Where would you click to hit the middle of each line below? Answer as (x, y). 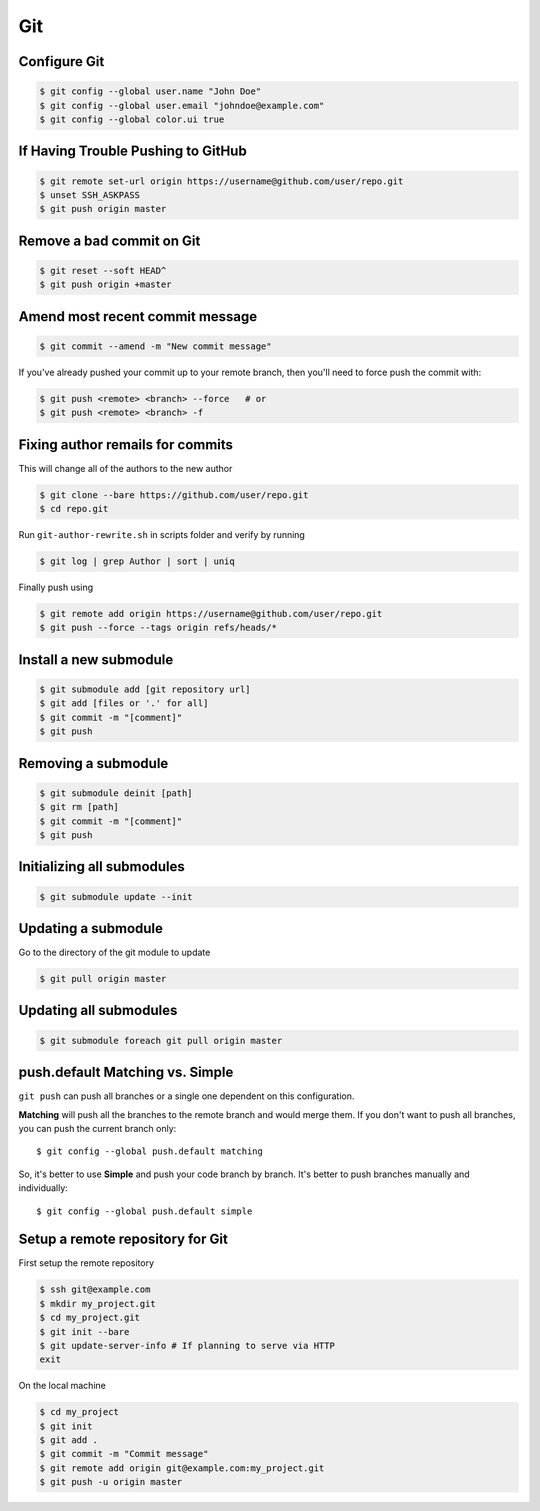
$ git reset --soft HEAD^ (103, 270)
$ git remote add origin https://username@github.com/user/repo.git (211, 614)
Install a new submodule (96, 659)
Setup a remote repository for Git (123, 1239)
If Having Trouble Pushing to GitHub (132, 151)
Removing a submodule (93, 763)
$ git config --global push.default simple (144, 1211)
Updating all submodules (98, 1010)
